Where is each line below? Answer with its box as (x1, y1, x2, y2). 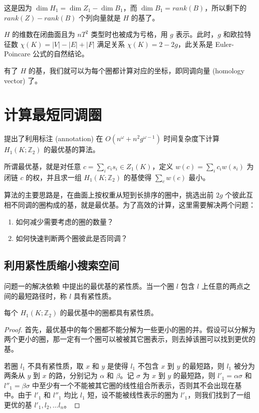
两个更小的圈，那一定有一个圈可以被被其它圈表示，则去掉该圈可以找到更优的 (4, 334, 256, 344)
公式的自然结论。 (32, 48, 89, 59)
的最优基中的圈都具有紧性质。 (60, 307, 158, 318)
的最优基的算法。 (43, 144, 100, 155)
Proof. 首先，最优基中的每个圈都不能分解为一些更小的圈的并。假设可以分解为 (4, 324, 256, 334)
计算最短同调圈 (4, 104, 102, 125)
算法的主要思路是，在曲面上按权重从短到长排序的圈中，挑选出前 (4, 190, 214, 200)
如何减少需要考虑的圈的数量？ (15, 216, 114, 226)
